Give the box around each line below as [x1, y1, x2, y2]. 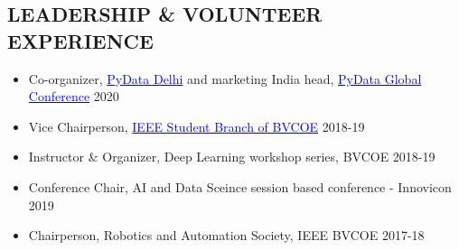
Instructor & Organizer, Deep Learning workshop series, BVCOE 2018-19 [28, 147, 436, 166]
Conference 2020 [28, 87, 119, 106]
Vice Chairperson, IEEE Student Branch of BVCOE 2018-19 [28, 116, 365, 135]
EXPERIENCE [7, 26, 154, 54]
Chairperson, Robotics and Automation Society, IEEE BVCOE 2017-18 [28, 226, 425, 245]
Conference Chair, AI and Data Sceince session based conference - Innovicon [28, 177, 452, 196]
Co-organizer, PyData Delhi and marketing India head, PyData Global [28, 69, 422, 88]
